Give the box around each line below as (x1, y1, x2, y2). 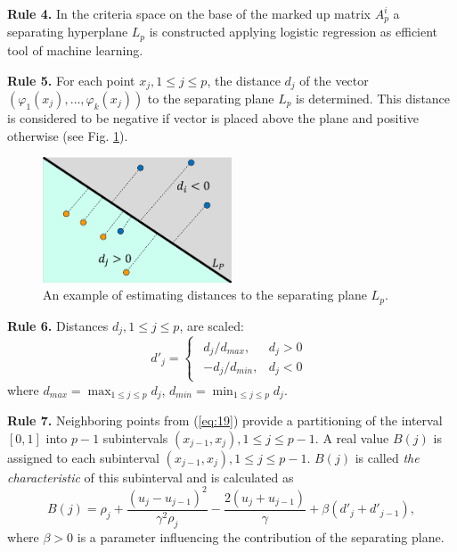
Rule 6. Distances (7, 316, 109, 334)
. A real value (314, 428, 389, 447)
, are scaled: (179, 316, 244, 334)
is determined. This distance (296, 88, 451, 107)
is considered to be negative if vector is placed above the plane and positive (7, 108, 419, 127)
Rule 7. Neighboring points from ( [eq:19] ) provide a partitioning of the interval (7, 411, 443, 430)
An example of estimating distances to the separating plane (43, 285, 367, 304)
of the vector (299, 70, 369, 89)
